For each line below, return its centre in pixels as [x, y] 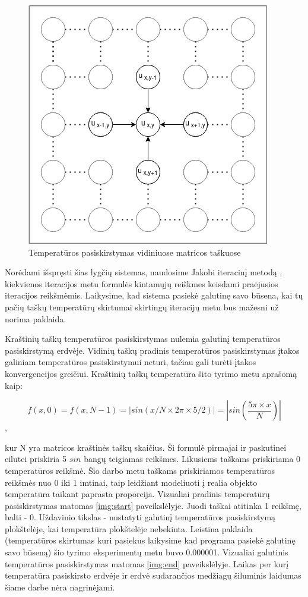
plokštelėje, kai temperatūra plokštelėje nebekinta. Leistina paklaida [129, 528]
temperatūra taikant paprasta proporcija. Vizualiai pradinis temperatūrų [137, 494]
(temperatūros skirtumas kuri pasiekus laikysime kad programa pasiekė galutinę [150, 540]
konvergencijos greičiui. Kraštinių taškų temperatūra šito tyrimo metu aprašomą [151, 373]
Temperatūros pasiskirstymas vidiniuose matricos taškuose [135, 252]
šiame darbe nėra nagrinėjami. [60, 587]
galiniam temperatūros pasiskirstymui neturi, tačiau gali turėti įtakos [131, 362]
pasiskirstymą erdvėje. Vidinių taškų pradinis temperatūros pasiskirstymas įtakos [152, 350]
